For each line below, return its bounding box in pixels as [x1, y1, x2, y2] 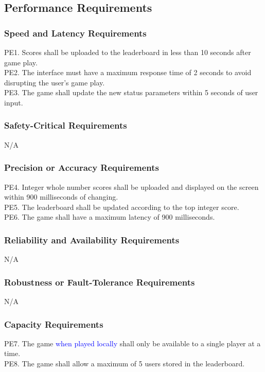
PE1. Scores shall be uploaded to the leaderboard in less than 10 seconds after [4, 47, 251, 57]
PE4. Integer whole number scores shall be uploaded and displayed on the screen [4, 181, 259, 192]
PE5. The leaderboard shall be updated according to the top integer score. [4, 201, 239, 212]
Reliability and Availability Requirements [4, 233, 180, 246]
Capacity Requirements [4, 317, 103, 330]
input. [4, 97, 23, 108]
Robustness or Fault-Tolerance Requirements [4, 275, 195, 288]
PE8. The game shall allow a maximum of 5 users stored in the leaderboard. [4, 358, 245, 368]
